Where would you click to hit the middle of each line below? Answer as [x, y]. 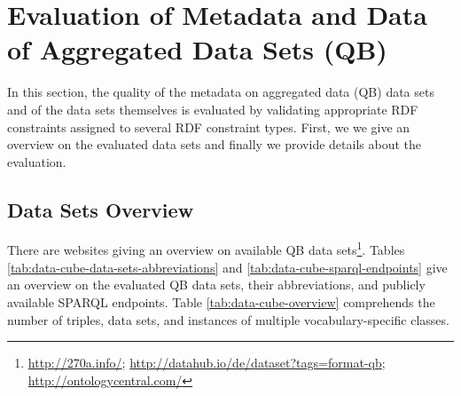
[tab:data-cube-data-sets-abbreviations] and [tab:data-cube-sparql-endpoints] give [227, 267]
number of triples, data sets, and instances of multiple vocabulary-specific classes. [228, 319]
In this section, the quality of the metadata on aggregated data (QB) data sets [221, 92]
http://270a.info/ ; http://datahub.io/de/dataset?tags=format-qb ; [207, 363]
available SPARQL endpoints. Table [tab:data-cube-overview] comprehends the [221, 301]
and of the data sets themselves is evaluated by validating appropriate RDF [213, 109]
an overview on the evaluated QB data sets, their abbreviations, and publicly [216, 285]
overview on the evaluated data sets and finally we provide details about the [214, 144]
